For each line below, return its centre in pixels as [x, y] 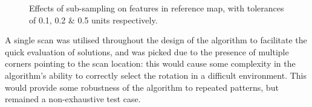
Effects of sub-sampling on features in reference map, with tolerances [157, 8]
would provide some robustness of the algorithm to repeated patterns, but [142, 87]
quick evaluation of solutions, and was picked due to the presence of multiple [147, 51]
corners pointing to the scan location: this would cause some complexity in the [150, 63]
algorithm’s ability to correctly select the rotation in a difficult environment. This [156, 75]
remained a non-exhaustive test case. [73, 99]
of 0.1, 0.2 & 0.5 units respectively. [93, 20]
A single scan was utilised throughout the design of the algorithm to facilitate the [156, 40]
